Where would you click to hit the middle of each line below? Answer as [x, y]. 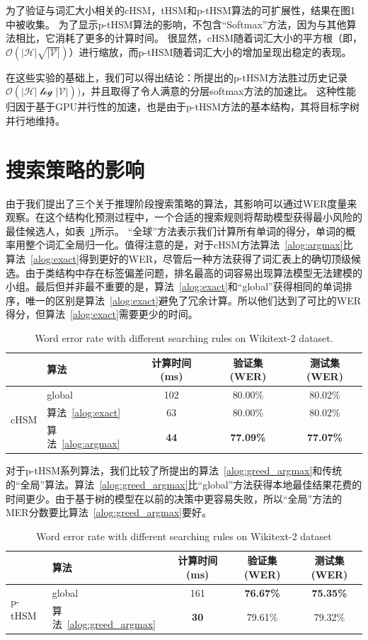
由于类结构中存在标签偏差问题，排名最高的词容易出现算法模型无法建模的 [194, 272]
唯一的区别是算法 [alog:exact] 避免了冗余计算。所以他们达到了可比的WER [193, 300]
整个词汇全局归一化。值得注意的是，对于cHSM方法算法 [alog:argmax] [184, 245]
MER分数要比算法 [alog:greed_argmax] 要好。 [109, 512]
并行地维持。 [35, 120]
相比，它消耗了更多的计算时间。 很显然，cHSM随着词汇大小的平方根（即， [189, 38]
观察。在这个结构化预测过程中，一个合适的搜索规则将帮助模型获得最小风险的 [184, 217]
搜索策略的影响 [75, 169]
